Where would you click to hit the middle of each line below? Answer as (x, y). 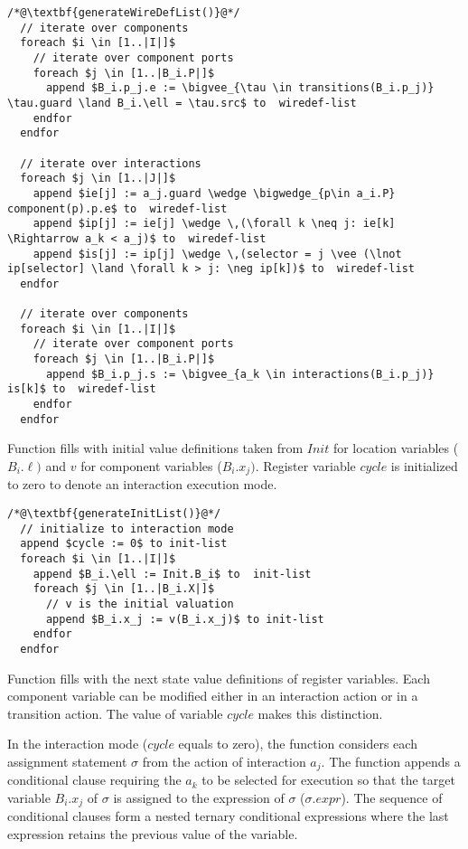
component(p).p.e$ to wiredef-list (117, 208)
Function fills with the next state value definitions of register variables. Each (219, 678)
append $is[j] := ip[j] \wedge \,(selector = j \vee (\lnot (217, 254)
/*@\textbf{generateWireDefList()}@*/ (124, 13)
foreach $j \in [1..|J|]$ (98, 179)
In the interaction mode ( (78, 744)
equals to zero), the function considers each (298, 744)
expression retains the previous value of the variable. (153, 834)
